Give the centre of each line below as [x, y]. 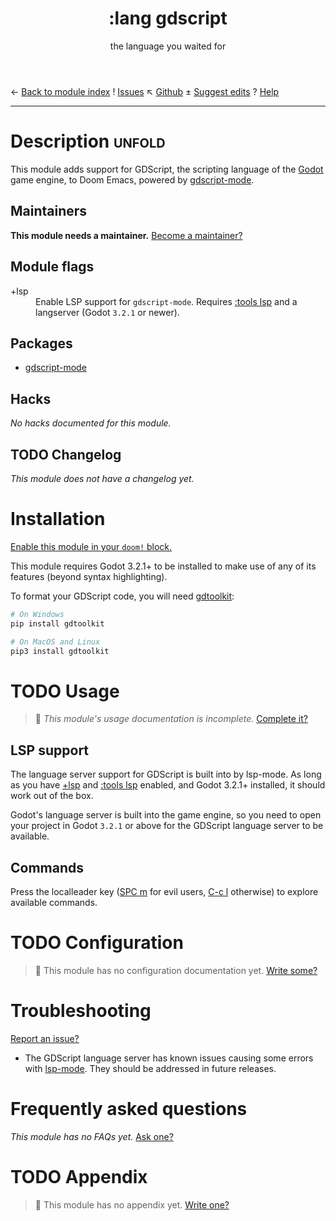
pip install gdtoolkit [57, 623]
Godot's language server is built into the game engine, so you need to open [166, 815]
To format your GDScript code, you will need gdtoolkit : [122, 596]
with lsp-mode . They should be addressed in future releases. [150, 1068]
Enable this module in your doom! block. [91, 546]
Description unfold [88, 141]
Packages [41, 343]
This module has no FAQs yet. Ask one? [92, 1136]
